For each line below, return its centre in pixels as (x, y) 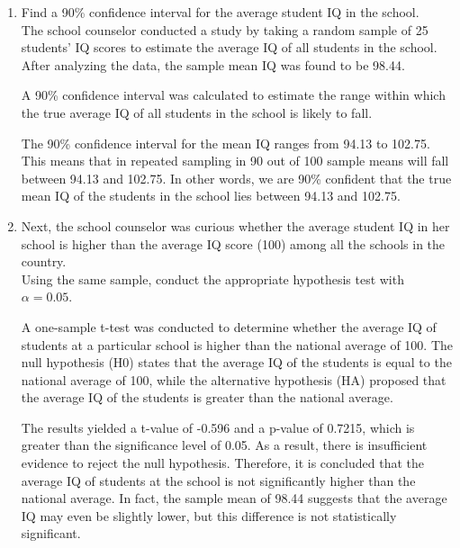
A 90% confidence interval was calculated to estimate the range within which (233, 95)
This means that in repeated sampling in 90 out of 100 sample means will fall (235, 161)
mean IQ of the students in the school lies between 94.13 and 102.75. (211, 196)
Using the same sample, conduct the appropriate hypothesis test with (212, 278)
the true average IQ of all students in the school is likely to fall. (197, 112)
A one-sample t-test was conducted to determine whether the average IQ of (229, 326)
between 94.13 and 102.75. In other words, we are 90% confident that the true (236, 178)
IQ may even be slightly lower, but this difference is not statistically (209, 515)
